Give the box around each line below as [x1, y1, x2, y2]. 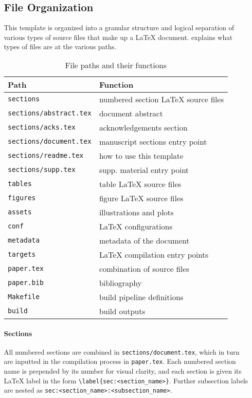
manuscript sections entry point [99, 135, 207, 147]
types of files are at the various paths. [4, 41, 116, 52]
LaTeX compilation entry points [99, 248, 209, 260]
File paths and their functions [65, 59, 167, 71]
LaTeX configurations [99, 220, 173, 232]
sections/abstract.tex [8, 109, 91, 117]
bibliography [99, 277, 142, 288]
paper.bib [8, 279, 44, 287]
